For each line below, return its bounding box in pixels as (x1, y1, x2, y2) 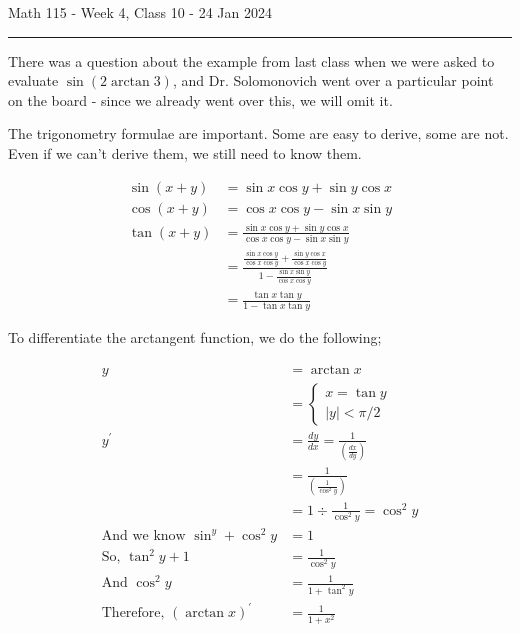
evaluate (8, 70, 59, 91)
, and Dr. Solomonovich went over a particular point (172, 70, 494, 91)
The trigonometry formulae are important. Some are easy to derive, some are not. (8, 123, 509, 144)
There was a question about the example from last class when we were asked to (8, 50, 495, 71)
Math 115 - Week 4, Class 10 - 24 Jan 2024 (8, 2, 272, 22)
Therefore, (101, 606, 165, 621)
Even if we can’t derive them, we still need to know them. (8, 142, 362, 163)
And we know (101, 528, 186, 543)
